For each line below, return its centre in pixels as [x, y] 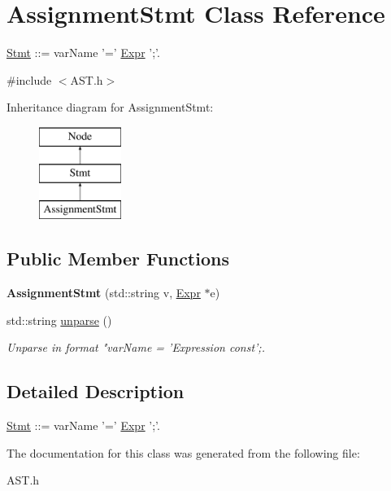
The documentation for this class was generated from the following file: [183, 452]
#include [29, 79]
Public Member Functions [118, 259]
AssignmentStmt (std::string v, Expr [104, 293]
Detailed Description [96, 391]
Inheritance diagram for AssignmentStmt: [110, 107]
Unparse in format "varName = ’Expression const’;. [136, 347]
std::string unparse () [59, 320]
